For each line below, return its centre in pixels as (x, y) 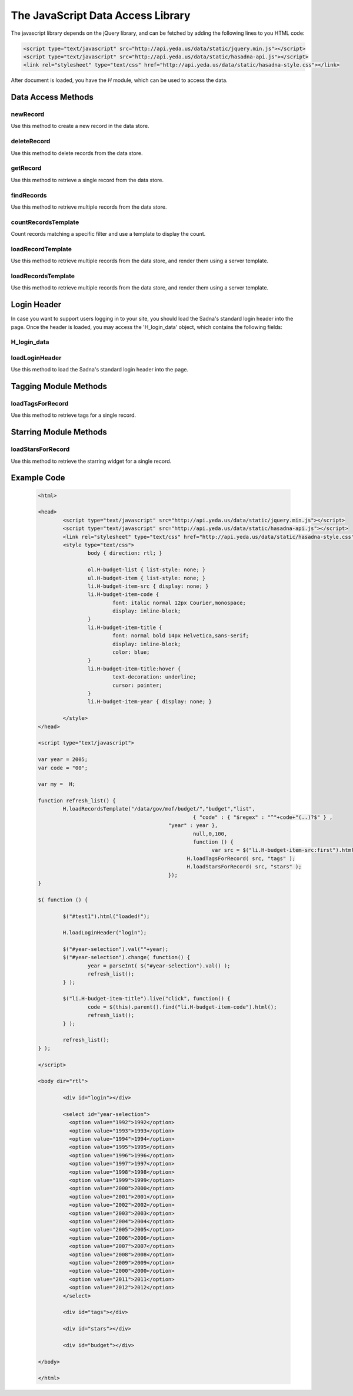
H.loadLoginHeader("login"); (105, 933)
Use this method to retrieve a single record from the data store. (87, 180)
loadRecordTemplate (41, 249)
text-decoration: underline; (154, 677)
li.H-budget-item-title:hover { (134, 669)
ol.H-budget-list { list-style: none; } (146, 570)
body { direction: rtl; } (125, 553)
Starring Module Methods (59, 432)
